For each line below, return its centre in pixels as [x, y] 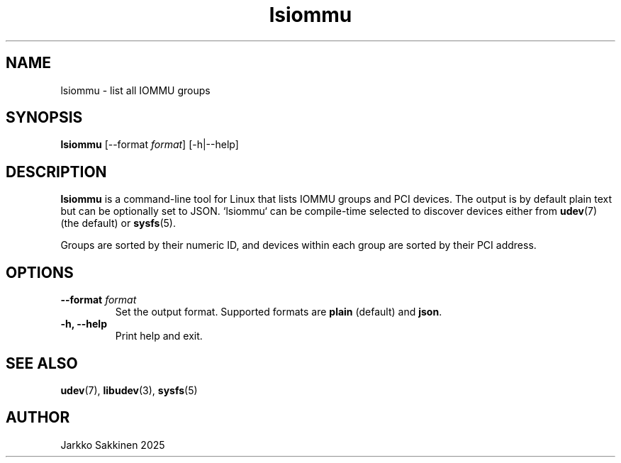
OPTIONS [40, 272]
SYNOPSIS [44, 118]
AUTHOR [38, 418]
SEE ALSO [42, 363]
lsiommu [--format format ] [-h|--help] [150, 145]
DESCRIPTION [56, 172]
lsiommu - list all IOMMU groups [135, 90]
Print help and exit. [159, 336]
